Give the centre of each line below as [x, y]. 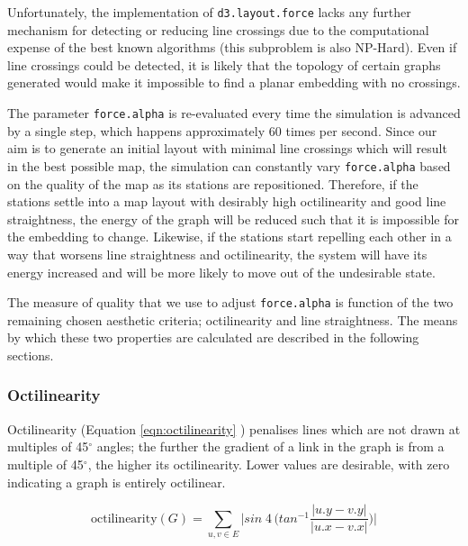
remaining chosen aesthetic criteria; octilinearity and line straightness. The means [233, 319]
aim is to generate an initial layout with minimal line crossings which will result [227, 148]
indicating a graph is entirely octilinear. [117, 482]
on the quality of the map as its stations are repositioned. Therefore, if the [213, 183]
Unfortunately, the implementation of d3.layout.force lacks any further [209, 12]
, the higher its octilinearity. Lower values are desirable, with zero [269, 464]
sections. [31, 355]
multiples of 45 [48, 446]
